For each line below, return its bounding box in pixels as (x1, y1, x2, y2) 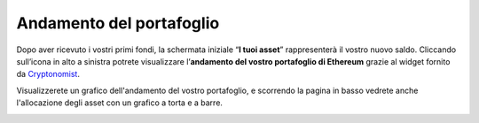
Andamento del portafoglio (16, 13, 220, 33)
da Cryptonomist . (16, 69, 80, 80)
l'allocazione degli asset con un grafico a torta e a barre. (16, 97, 224, 108)
